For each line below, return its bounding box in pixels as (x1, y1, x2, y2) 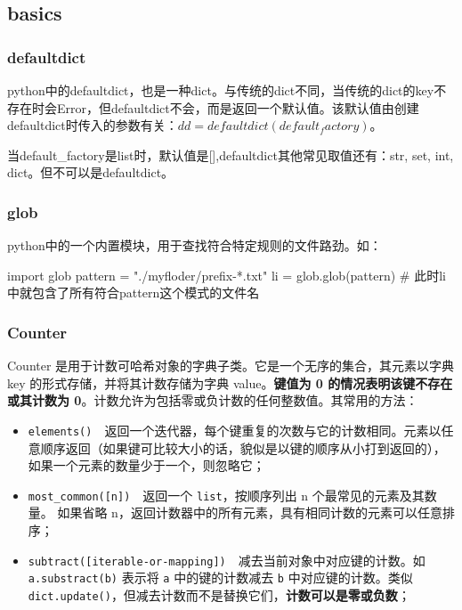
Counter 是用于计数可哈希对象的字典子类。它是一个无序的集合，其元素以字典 (7, 356, 455, 375)
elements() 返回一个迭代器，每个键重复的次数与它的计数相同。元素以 (28, 420, 442, 439)
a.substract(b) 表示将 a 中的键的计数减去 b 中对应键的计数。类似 (28, 568, 413, 587)
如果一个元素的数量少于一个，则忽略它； (28, 456, 265, 475)
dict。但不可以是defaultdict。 (7, 163, 174, 182)
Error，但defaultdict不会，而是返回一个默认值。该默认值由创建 (56, 98, 419, 117)
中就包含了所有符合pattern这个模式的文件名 (7, 283, 260, 302)
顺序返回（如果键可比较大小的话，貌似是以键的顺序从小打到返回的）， (40, 438, 446, 457)
